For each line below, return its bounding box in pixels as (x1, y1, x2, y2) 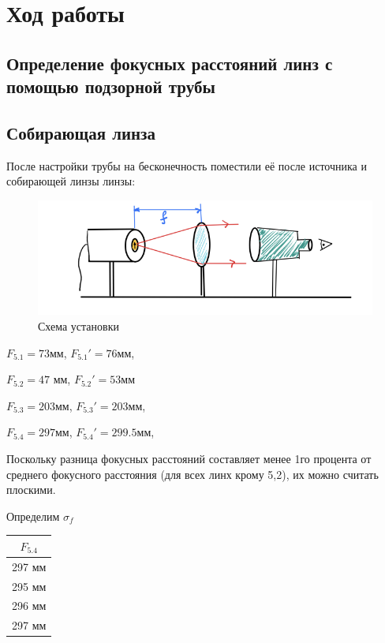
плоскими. (6, 481, 56, 498)
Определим (6, 507, 60, 524)
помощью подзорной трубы (6, 74, 215, 99)
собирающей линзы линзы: (6, 173, 136, 189)
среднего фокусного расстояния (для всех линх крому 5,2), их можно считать (6, 465, 379, 482)
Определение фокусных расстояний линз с (6, 50, 333, 75)
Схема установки (38, 318, 119, 335)
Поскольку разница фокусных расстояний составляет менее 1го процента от (6, 450, 372, 467)
